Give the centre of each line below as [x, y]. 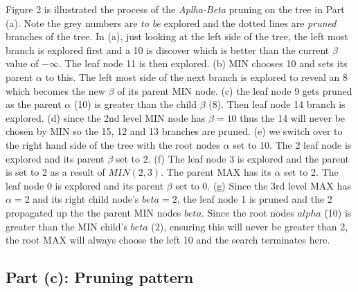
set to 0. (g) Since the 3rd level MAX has [263, 185]
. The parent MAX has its [216, 172]
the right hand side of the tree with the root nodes [113, 144]
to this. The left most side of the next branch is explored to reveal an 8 [196, 76]
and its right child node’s [86, 199]
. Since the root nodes [248, 212]
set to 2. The [311, 172]
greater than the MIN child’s [66, 226]
